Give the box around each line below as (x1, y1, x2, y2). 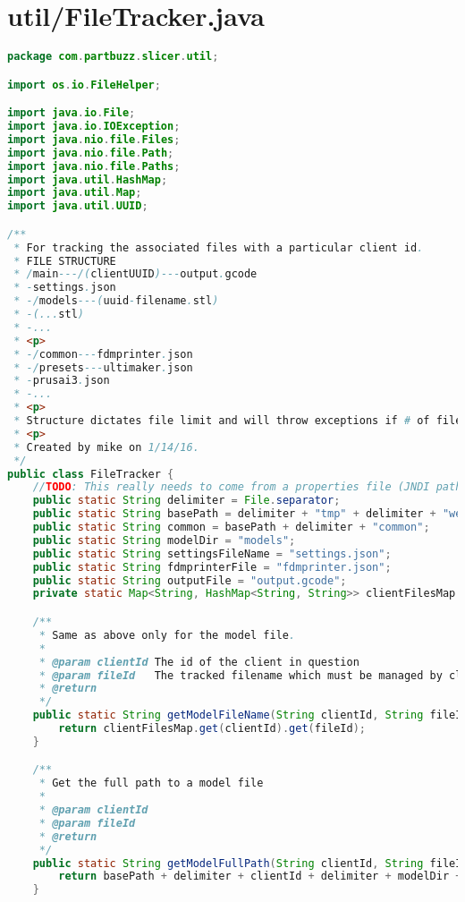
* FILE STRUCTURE (13, 254, 116, 268)
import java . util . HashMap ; (7, 173, 168, 186)
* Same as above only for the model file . (38, 628, 296, 642)
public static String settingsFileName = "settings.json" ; (32, 547, 392, 560)
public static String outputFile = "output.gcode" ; (32, 574, 347, 587)
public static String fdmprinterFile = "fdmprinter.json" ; (32, 560, 392, 574)
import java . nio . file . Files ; (7, 132, 181, 146)
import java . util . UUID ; (7, 200, 148, 213)
